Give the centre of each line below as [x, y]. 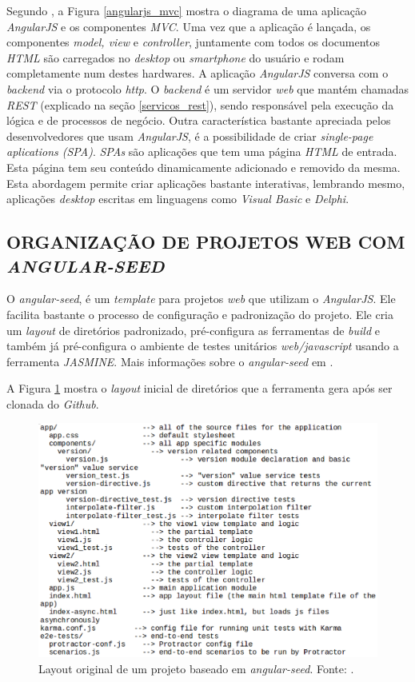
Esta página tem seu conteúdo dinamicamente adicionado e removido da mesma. [204, 167]
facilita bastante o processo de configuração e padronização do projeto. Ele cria [200, 314]
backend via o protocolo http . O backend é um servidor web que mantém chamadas [207, 88]
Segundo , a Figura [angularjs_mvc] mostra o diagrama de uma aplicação [187, 10]
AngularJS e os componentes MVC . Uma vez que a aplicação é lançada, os [189, 26]
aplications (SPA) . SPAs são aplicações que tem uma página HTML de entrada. [202, 152]
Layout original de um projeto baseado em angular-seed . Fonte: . [196, 668]
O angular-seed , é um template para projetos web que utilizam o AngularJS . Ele [201, 299]
